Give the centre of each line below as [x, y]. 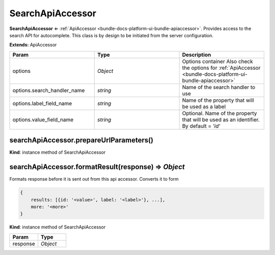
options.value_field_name [43, 120]
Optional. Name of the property [219, 113]
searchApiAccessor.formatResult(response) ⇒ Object [97, 167]
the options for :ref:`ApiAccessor [221, 68]
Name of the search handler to [219, 87]
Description [197, 54]
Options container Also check [217, 61]
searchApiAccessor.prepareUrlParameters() [81, 140]
